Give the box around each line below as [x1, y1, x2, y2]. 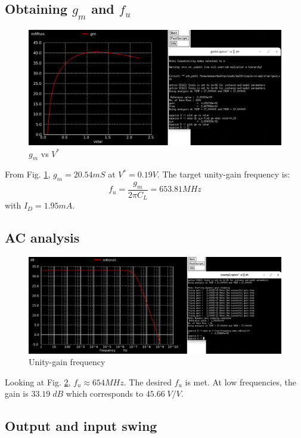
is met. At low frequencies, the [185, 375, 296, 388]
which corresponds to [66, 387, 144, 400]
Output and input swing [5, 416, 157, 435]
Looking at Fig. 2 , [5, 375, 71, 388]
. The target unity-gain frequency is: [157, 168, 290, 180]
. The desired [123, 375, 172, 388]
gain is [5, 387, 29, 400]
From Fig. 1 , [5, 168, 51, 180]
